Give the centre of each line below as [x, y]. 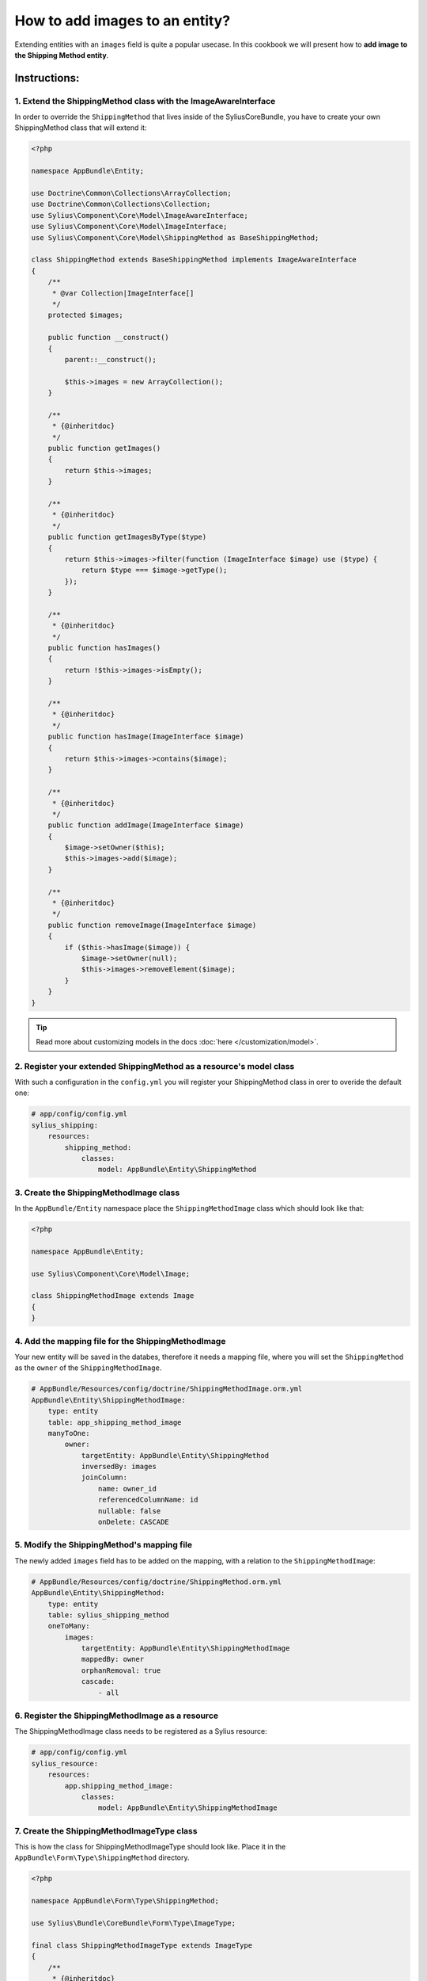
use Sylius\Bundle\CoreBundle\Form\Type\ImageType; [134, 1923]
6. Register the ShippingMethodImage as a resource [117, 1716]
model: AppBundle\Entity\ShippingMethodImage [187, 1808]
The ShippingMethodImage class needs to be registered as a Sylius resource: [141, 1731]
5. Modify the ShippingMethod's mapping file [104, 1545]
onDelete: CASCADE [133, 1522]
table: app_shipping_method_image [115, 1422]
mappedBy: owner [113, 1659]
